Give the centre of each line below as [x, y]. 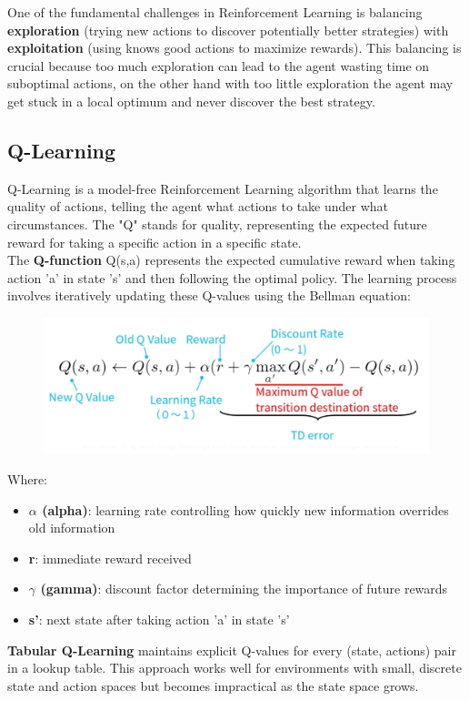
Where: [27, 478]
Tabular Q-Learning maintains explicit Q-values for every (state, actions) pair [232, 650]
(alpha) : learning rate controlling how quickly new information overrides [245, 509]
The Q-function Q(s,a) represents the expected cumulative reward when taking [231, 260]
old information [72, 528]
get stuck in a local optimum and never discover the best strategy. [191, 101]
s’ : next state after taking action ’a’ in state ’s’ [159, 619]
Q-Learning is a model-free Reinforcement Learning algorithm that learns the [223, 188]
